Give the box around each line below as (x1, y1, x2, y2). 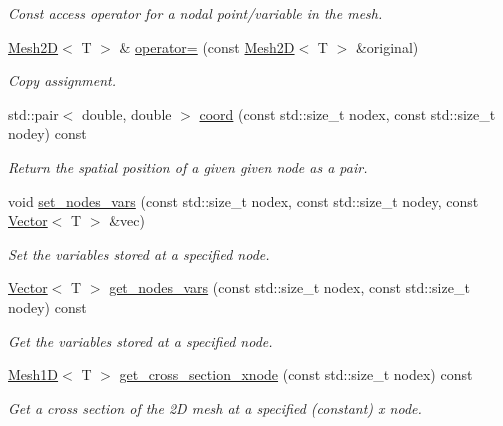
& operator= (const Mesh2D (119, 36, 295, 57)
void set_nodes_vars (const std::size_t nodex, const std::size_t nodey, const (8, 190, 479, 211)
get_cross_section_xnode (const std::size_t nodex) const (119, 364, 473, 385)
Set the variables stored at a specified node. (8, 243, 270, 264)
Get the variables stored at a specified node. (8, 330, 273, 351)
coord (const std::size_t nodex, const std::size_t (199, 103, 496, 124)
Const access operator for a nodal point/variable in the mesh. (8, 3, 383, 23)
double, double (82, 103, 172, 124)
